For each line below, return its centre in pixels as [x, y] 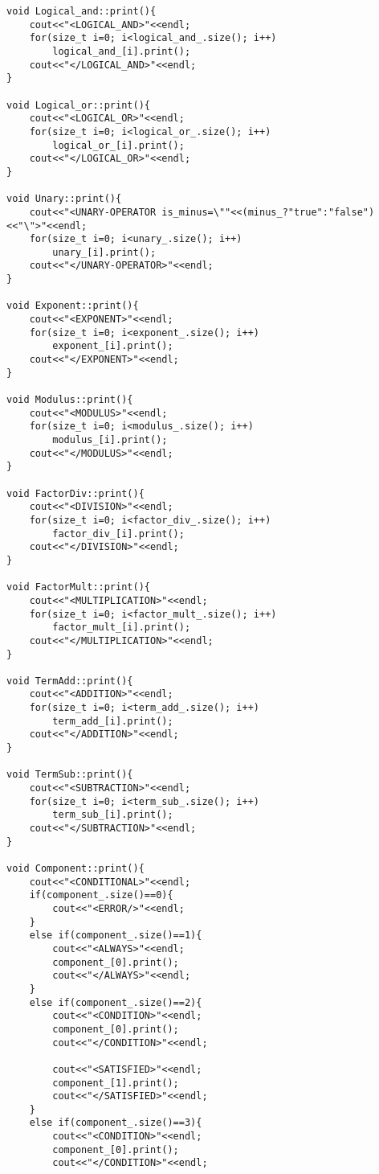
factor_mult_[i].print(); [122, 628]
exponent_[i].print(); [113, 346]
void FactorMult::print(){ [78, 587]
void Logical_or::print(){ [78, 105]
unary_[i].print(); [104, 252]
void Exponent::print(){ [73, 306]
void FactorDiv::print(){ [75, 493]
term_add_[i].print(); [113, 721]
